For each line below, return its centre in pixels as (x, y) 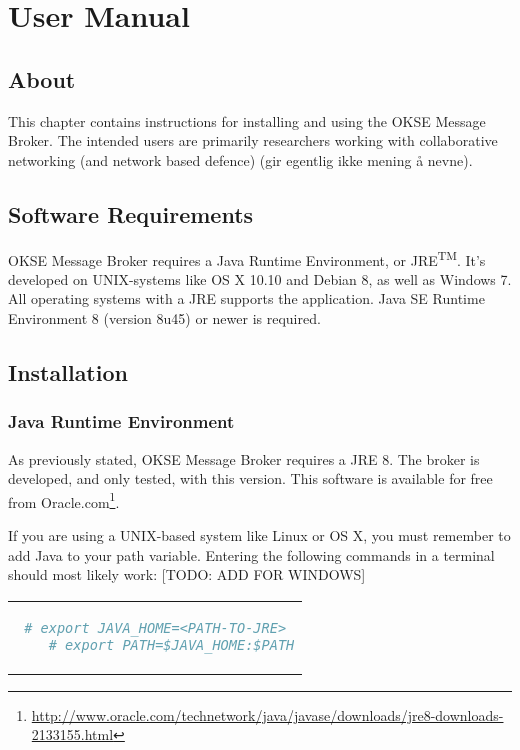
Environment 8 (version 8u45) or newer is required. (164, 318)
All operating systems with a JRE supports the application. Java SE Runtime (246, 298)
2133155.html (72, 734)
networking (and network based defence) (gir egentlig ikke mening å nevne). (240, 159)
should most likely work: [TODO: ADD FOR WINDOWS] (187, 574)
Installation (68, 371)
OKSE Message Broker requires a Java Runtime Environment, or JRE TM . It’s (247, 258)
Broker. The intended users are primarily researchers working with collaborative (253, 140)
